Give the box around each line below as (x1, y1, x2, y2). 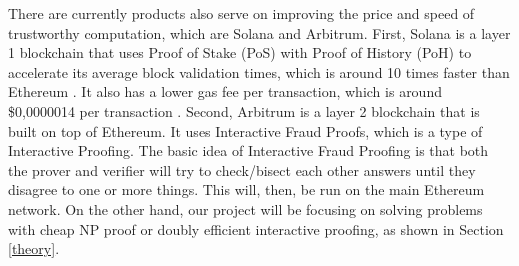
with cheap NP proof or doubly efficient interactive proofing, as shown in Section (8, 218, 504, 239)
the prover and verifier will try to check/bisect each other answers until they (8, 159, 476, 180)
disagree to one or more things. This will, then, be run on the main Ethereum (8, 179, 485, 200)
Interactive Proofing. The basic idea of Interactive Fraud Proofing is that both (8, 140, 489, 161)
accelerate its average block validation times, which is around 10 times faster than (8, 61, 510, 82)
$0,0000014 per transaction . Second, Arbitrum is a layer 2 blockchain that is (8, 100, 480, 121)
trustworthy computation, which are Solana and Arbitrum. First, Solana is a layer (8, 22, 511, 43)
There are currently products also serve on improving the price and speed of (8, 3, 475, 23)
